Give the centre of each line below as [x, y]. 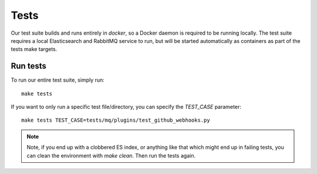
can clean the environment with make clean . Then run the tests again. [111, 155]
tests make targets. [34, 49]
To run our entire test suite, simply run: [58, 80]
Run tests [28, 66]
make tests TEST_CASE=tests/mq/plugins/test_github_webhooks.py [116, 120]
